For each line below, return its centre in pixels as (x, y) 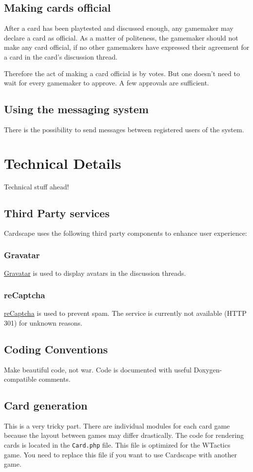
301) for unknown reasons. (43, 322)
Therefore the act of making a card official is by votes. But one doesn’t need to (122, 73)
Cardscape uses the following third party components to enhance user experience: (126, 233)
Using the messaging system (76, 109)
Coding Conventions (56, 349)
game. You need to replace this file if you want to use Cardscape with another (120, 454)
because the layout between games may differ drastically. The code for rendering (124, 435)
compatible (20, 379)
